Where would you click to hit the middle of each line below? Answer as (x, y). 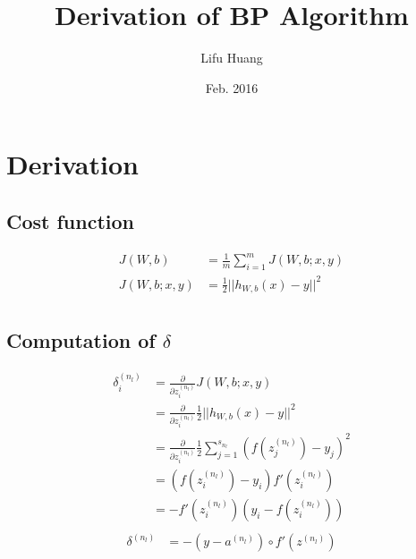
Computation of (81, 340)
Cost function (71, 220)
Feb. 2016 (232, 87)
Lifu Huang (232, 58)
